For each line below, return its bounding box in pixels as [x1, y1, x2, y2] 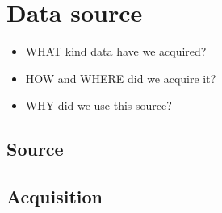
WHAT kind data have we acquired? [25, 43, 207, 60]
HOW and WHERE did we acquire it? [25, 69, 216, 86]
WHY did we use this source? [25, 97, 172, 114]
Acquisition [6, 184, 103, 209]
